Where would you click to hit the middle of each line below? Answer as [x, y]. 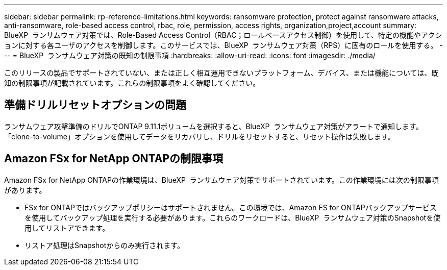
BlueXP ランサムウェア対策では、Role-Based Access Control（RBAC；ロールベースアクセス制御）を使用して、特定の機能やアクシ [223, 35]
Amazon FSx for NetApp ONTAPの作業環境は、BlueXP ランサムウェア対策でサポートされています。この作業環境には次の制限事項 [221, 180]
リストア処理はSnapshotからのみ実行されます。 [104, 245]
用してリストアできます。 [67, 228]
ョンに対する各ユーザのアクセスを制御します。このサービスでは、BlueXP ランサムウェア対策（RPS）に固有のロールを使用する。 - [224, 45]
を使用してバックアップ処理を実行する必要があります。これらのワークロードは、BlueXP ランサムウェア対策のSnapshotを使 [233, 217]
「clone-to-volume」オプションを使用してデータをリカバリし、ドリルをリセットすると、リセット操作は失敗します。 [200, 136]
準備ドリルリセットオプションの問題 [95, 105]
